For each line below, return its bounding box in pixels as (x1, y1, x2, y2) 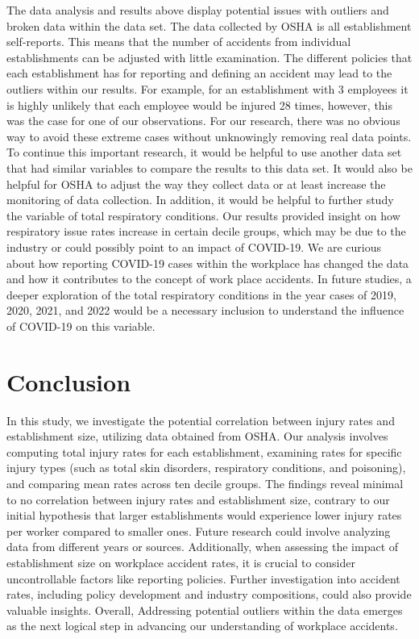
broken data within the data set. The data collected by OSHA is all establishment (6, 17, 412, 34)
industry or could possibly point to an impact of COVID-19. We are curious (6, 238, 382, 255)
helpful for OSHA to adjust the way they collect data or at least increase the (6, 175, 386, 192)
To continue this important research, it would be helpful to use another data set (6, 144, 402, 161)
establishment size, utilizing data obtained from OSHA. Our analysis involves (6, 428, 388, 445)
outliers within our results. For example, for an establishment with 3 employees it (6, 80, 409, 97)
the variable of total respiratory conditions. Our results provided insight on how (6, 207, 400, 223)
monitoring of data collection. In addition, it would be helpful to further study (6, 191, 394, 208)
